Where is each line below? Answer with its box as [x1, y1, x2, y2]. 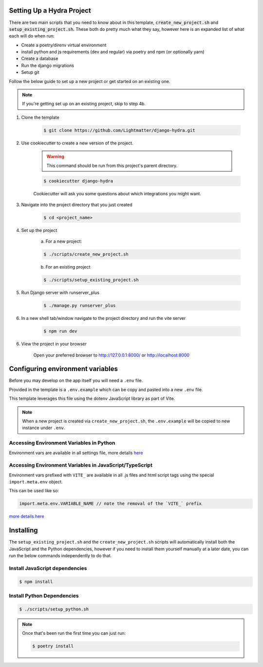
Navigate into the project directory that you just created [21, 202, 132, 208]
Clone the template [21, 114, 59, 120]
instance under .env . [22, 425, 65, 431]
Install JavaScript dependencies [9, 564, 87, 571]
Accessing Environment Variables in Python [9, 439, 115, 446]
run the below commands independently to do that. [9, 553, 112, 559]
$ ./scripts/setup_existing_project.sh [43, 277, 139, 283]
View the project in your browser [21, 341, 87, 347]
